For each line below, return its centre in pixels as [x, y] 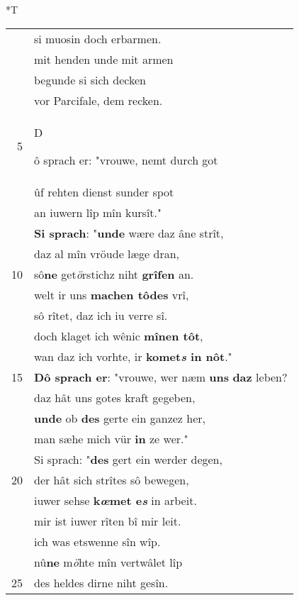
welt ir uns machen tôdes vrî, [112, 294]
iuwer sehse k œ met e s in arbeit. [115, 500]
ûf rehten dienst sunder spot [104, 191]
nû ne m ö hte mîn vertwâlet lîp [108, 562]
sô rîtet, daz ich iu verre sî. [101, 315]
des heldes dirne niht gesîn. [101, 582]
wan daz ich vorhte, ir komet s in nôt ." [133, 356]
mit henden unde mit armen [104, 59]
